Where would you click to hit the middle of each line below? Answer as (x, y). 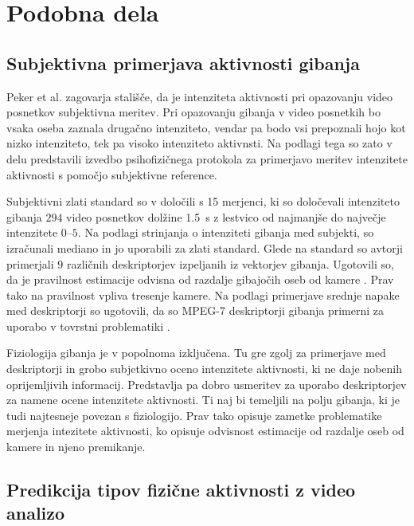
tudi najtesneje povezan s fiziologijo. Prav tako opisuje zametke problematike (194, 415)
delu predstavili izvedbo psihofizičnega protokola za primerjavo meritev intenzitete (207, 158)
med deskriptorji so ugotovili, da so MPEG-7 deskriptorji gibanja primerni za (195, 310)
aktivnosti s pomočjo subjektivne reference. (112, 174)
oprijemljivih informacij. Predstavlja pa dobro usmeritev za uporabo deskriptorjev (207, 384)
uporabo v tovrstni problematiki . (88, 326)
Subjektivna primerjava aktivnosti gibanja (183, 63)
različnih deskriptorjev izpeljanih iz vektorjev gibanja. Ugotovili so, (230, 263)
